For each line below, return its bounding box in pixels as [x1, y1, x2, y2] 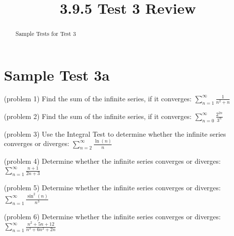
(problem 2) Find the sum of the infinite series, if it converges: [4, 111, 192, 121]
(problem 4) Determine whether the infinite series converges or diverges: [4, 156, 221, 166]
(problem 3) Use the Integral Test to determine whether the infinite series [4, 128, 226, 139]
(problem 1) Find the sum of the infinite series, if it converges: [4, 93, 192, 103]
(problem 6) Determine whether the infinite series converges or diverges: [4, 211, 221, 221]
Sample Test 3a [4, 64, 110, 85]
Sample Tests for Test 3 [15, 29, 76, 38]
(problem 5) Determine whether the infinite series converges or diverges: [4, 182, 221, 193]
